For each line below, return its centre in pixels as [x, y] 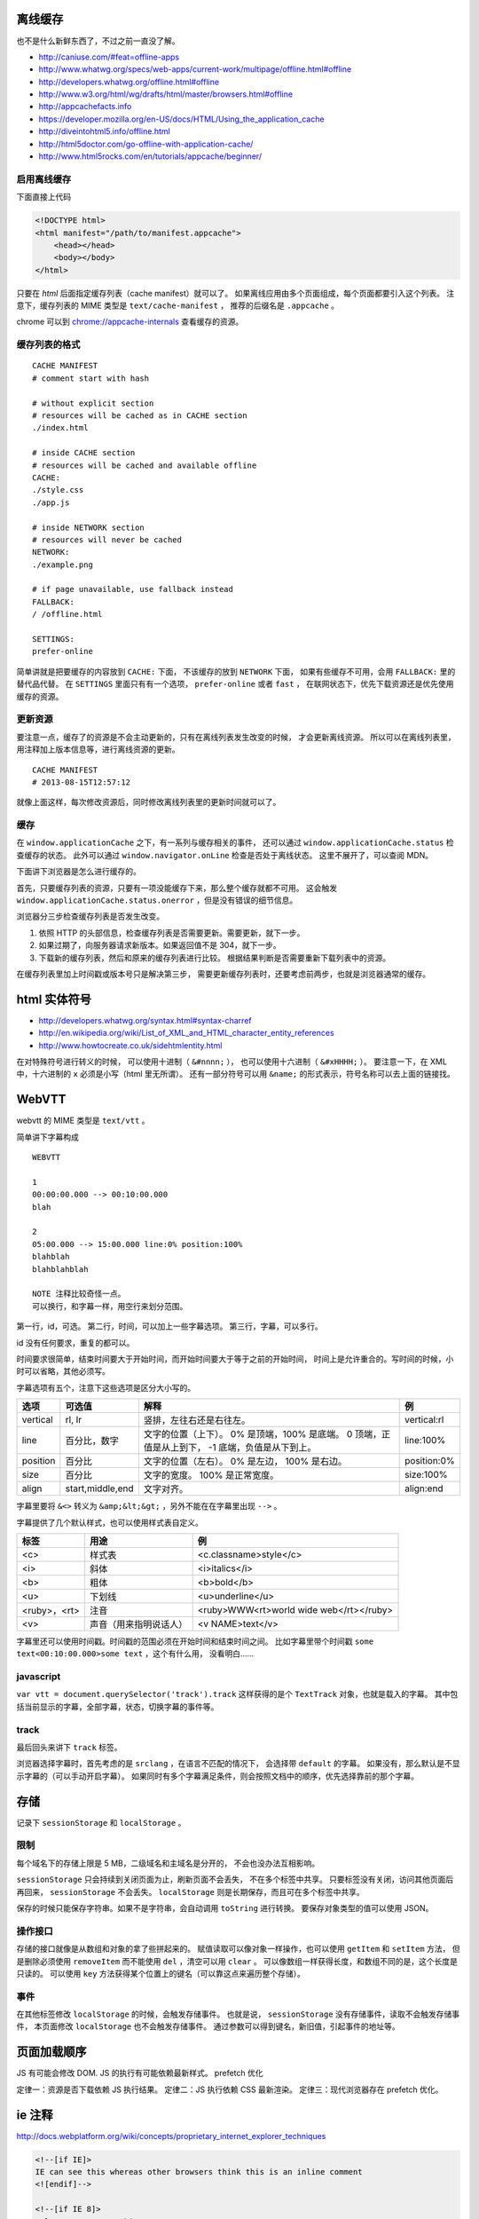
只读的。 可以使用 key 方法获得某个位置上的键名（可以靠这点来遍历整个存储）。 [161, 1973]
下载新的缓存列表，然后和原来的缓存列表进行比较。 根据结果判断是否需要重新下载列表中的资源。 [214, 958]
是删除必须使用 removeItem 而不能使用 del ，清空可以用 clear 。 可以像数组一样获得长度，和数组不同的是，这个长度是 [237, 1961]
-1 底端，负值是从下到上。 [262, 1448]
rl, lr [74, 1420]
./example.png [63, 565]
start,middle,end [99, 1489]
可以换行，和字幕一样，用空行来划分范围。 [110, 1306]
